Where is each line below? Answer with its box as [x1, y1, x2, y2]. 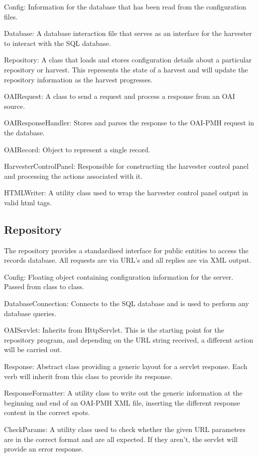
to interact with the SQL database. [4, 37, 111, 48]
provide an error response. [4, 444, 84, 454]
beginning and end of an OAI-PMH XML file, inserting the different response [4, 397, 240, 408]
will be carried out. [4, 344, 62, 355]
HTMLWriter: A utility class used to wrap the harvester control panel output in [4, 187, 248, 198]
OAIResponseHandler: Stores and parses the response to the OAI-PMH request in [4, 117, 255, 128]
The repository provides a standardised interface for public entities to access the [4, 245, 249, 255]
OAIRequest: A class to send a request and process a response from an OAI [4, 91, 235, 101]
